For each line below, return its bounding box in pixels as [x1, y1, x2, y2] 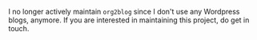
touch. [8, 24, 30, 33]
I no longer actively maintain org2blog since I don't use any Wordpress [8, 7, 240, 16]
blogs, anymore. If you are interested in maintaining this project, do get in [8, 15, 250, 25]
